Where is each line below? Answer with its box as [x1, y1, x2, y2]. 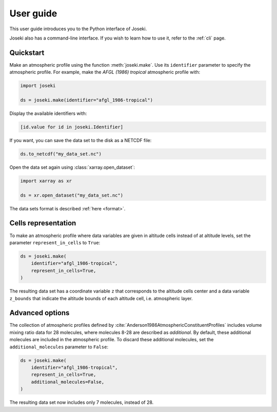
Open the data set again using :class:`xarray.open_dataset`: [9, 164, 135, 170]
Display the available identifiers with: [9, 110, 87, 116]
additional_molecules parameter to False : [9, 344, 109, 350]
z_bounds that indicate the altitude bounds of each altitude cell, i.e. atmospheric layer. [9, 295, 193, 301]
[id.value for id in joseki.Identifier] [20, 124, 123, 130]
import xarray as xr [20, 178, 72, 184]
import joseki [20, 83, 56, 89]
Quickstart [9, 48, 45, 57]
